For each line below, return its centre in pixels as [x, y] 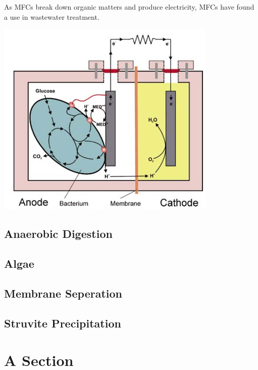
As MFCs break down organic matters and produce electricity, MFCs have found [129, 7]
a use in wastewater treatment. [52, 16]
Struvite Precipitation [63, 323]
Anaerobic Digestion [58, 234]
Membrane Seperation [63, 293]
